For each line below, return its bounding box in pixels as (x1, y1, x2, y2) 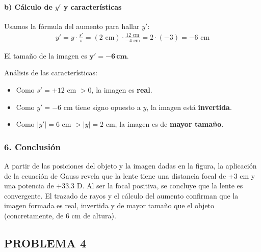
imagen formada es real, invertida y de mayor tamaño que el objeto (4, 200, 215, 211)
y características (63, 1, 122, 12)
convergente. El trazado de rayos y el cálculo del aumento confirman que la (4, 190, 239, 201)
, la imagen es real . (91, 84, 152, 95)
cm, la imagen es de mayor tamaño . (106, 119, 224, 129)
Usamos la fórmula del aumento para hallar (4, 20, 140, 31)
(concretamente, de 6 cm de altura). (4, 210, 116, 220)
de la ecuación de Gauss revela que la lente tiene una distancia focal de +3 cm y (4, 170, 255, 181)
